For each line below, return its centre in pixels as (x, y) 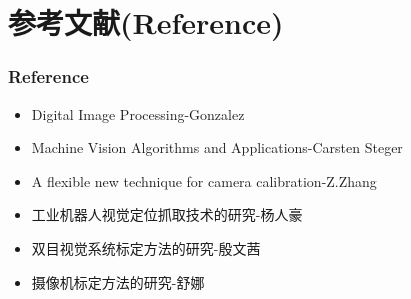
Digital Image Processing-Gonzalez (138, 113)
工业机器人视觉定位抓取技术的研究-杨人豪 (167, 214)
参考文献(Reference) (146, 22)
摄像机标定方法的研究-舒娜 (118, 281)
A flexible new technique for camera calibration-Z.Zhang (204, 180)
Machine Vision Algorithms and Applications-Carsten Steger (217, 147)
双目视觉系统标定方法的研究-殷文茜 (146, 247)
